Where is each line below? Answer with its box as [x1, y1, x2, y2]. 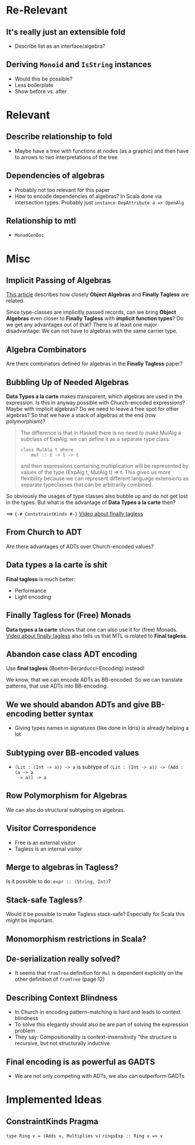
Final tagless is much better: [6, 575, 76, 583]
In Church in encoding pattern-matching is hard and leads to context [14, 1008, 181, 1015]
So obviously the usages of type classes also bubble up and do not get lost [6, 493, 188, 500]
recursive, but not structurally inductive [14, 1040, 110, 1047]
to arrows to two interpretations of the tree [14, 154, 118, 161]
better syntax [43, 709, 94, 719]
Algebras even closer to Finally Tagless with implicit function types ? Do [6, 315, 184, 322]
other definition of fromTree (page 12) [14, 975, 105, 983]
